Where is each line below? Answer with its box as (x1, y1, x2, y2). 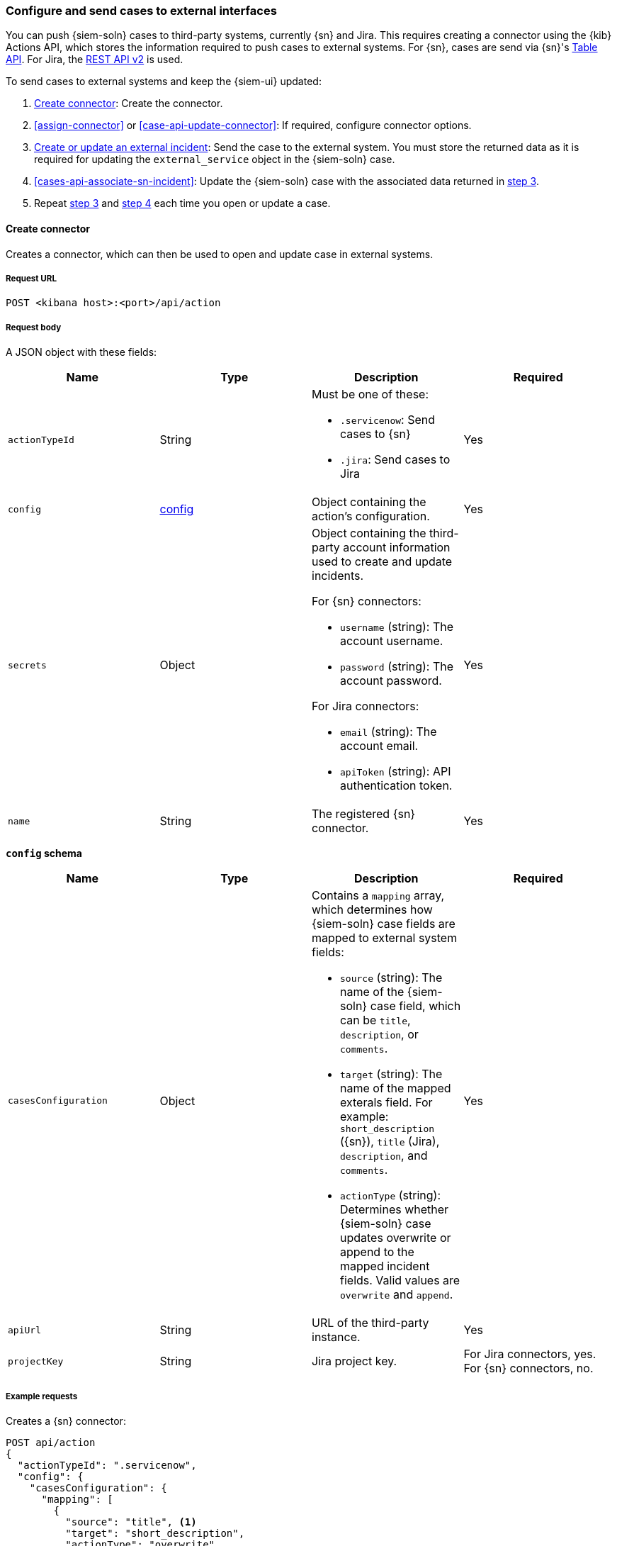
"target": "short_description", (65, 1527, 245, 1539)
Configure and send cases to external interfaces (6, 4, 277, 18)
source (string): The (340, 970, 443, 985)
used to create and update (312, 554, 453, 569)
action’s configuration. (312, 509, 430, 524)
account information (343, 540, 451, 555)
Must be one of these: (312, 387, 429, 402)
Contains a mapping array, (312, 888, 445, 903)
